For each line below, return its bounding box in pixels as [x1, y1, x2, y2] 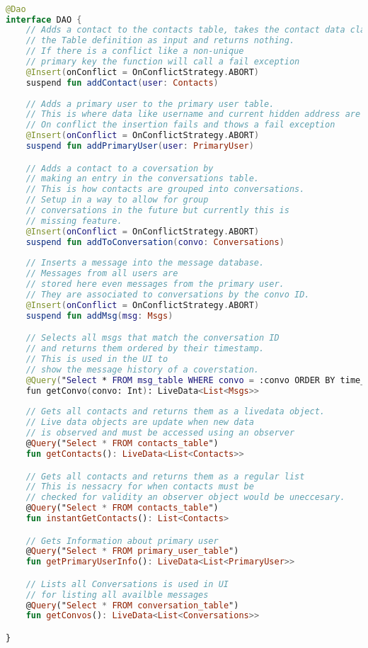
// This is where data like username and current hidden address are [25, 109, 361, 120]
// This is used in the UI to [25, 354, 168, 365]
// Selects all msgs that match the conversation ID [25, 333, 280, 343]
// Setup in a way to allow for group [25, 195, 209, 205]
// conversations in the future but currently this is [25, 205, 289, 216]
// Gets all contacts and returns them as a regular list [25, 471, 305, 482]
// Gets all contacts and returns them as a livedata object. [25, 407, 326, 417]
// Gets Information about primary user [25, 535, 219, 546]
